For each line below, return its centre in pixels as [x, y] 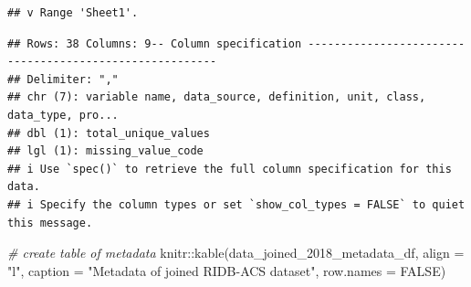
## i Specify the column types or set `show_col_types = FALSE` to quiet [236, 204]
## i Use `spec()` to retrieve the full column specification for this [230, 169]
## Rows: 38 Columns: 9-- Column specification [155, 43]
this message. [50, 223]
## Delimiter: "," [63, 79]
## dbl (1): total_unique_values [109, 133]
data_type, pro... [63, 115]
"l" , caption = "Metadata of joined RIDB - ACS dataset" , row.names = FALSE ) [227, 270]
